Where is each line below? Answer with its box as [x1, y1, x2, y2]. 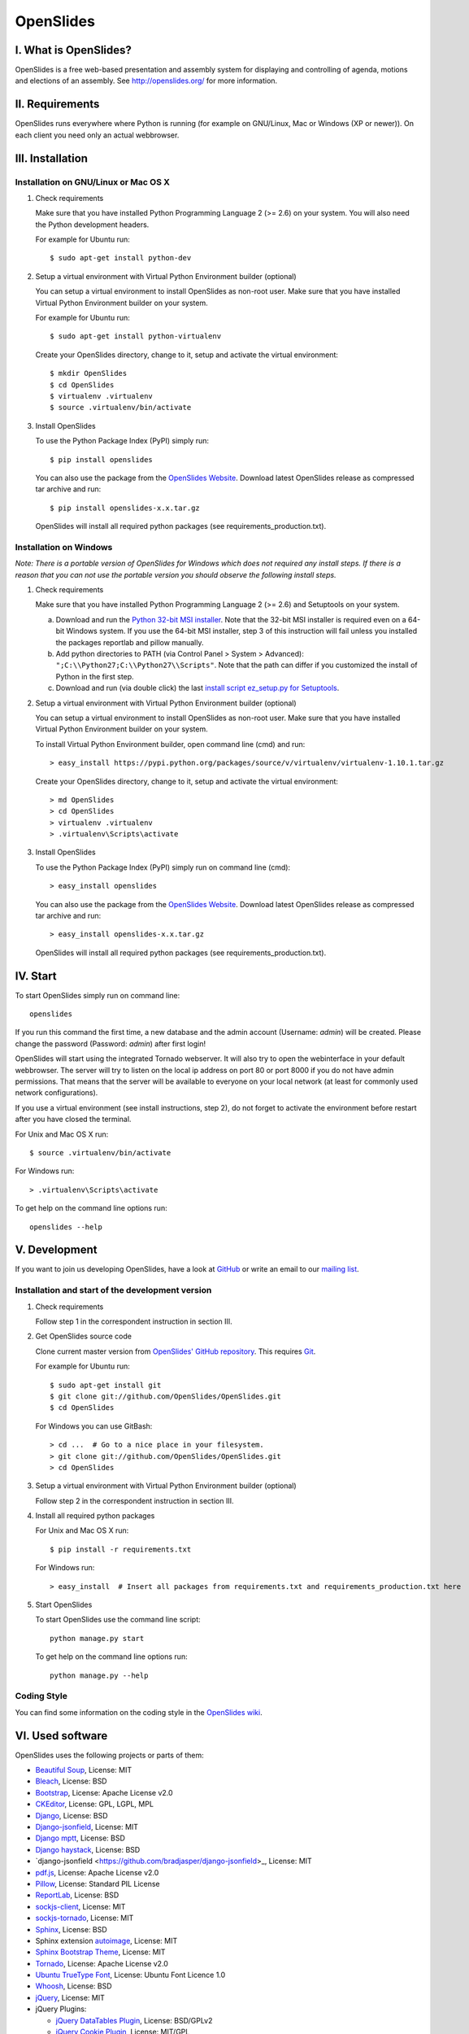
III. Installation [15, 151, 89, 165]
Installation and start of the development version [15, 1285, 212, 1296]
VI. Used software [15, 1729, 108, 1743]
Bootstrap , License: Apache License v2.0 [35, 1787, 174, 1797]
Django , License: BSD [35, 1810, 109, 1820]
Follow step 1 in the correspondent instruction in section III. [35, 1316, 233, 1326]
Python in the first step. [55, 671, 134, 681]
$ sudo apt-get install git [50, 1380, 162, 1390]
